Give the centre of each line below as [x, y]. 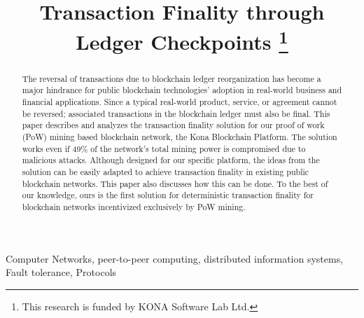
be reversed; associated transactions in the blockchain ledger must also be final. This [176, 113]
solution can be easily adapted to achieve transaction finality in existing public [166, 171]
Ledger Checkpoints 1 [182, 40]
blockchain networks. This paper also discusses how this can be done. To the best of [175, 183]
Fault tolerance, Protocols [61, 272]
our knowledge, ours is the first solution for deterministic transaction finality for [168, 195]
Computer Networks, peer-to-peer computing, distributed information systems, [175, 258]
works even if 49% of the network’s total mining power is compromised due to [164, 148]
